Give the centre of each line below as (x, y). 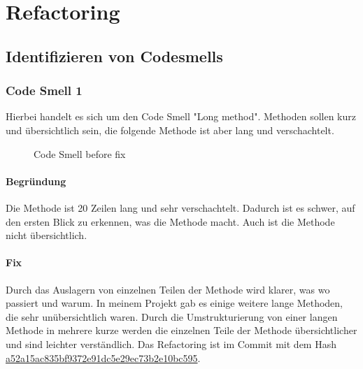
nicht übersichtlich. (47, 235)
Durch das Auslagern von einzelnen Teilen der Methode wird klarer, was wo (168, 289)
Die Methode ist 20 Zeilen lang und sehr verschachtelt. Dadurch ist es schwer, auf (180, 207)
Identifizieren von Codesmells (114, 56)
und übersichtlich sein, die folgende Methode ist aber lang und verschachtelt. (170, 130)
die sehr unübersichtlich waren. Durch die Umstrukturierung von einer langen (172, 316)
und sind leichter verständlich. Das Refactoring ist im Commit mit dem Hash (171, 343)
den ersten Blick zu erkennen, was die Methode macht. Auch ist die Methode (170, 221)
